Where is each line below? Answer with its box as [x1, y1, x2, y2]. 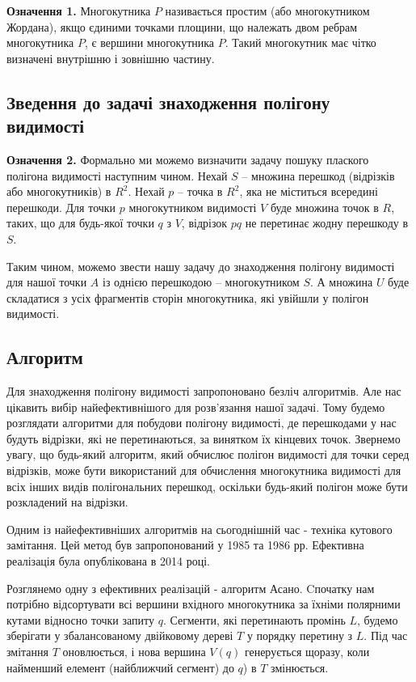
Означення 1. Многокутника [6, 2, 151, 19]
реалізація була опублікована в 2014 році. [6, 553, 210, 570]
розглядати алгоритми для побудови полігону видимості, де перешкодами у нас [6, 414, 397, 431]
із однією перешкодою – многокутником [102, 273, 300, 290]
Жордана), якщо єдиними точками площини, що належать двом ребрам [6, 18, 358, 35]
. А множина [310, 273, 373, 290]
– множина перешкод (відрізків [242, 167, 395, 184]
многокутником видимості [128, 198, 257, 215]
